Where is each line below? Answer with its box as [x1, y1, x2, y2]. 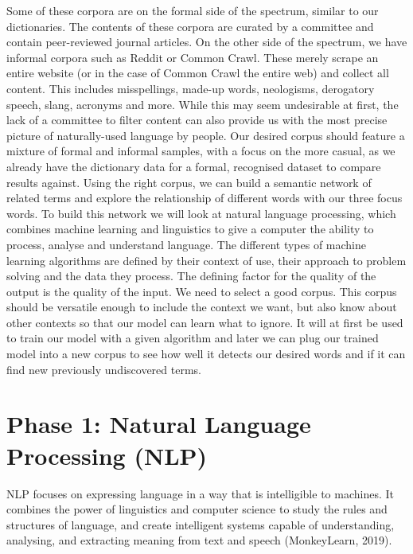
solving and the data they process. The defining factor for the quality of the [6, 267, 376, 284]
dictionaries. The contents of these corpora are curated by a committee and [6, 18, 374, 34]
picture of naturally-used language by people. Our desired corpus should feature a [6, 127, 405, 143]
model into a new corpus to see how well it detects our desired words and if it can [6, 345, 406, 362]
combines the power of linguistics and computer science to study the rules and [6, 501, 388, 517]
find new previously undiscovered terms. [6, 361, 201, 377]
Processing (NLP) [6, 439, 208, 471]
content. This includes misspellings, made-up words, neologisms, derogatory [6, 80, 375, 96]
